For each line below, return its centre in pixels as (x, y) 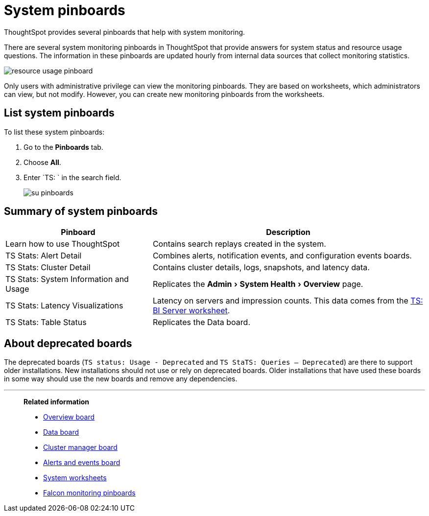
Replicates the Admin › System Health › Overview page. (258, 284)
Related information (57, 402)
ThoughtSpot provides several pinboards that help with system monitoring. (125, 32)
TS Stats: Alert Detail (44, 256)
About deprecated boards (68, 343)
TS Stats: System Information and (67, 279)
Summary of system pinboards (81, 211)
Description (288, 232)
